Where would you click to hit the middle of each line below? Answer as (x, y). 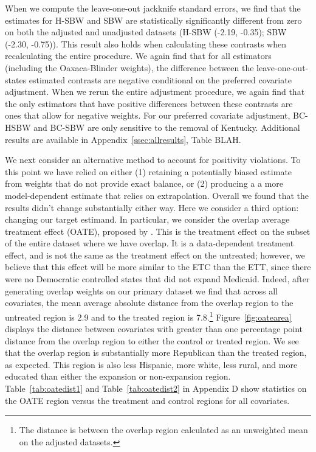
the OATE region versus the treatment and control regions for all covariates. (147, 400)
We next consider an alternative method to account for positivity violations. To (153, 160)
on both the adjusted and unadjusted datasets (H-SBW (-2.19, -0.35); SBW (146, 32)
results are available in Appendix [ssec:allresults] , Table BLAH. (123, 139)
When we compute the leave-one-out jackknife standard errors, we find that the (153, 8)
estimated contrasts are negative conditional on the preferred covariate (160, 79)
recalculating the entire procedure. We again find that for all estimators (138, 56)
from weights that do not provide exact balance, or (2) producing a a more (144, 183)
